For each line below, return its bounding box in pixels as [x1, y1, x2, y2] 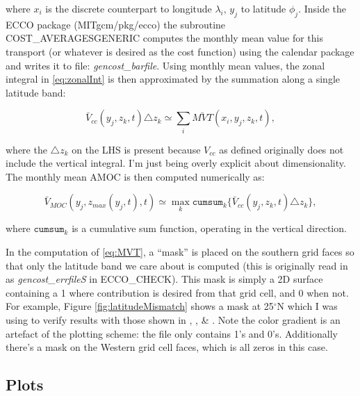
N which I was [277, 299, 338, 313]
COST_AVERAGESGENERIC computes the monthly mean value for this [6, 31, 323, 45]
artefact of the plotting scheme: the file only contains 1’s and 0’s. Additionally [6, 326, 338, 340]
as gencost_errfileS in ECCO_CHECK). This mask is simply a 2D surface [6, 272, 323, 286]
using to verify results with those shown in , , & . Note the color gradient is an [6, 313, 341, 327]
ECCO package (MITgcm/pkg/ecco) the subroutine [6, 17, 226, 31]
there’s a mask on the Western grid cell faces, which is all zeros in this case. [6, 340, 328, 354]
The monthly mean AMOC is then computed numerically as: [6, 169, 265, 183]
